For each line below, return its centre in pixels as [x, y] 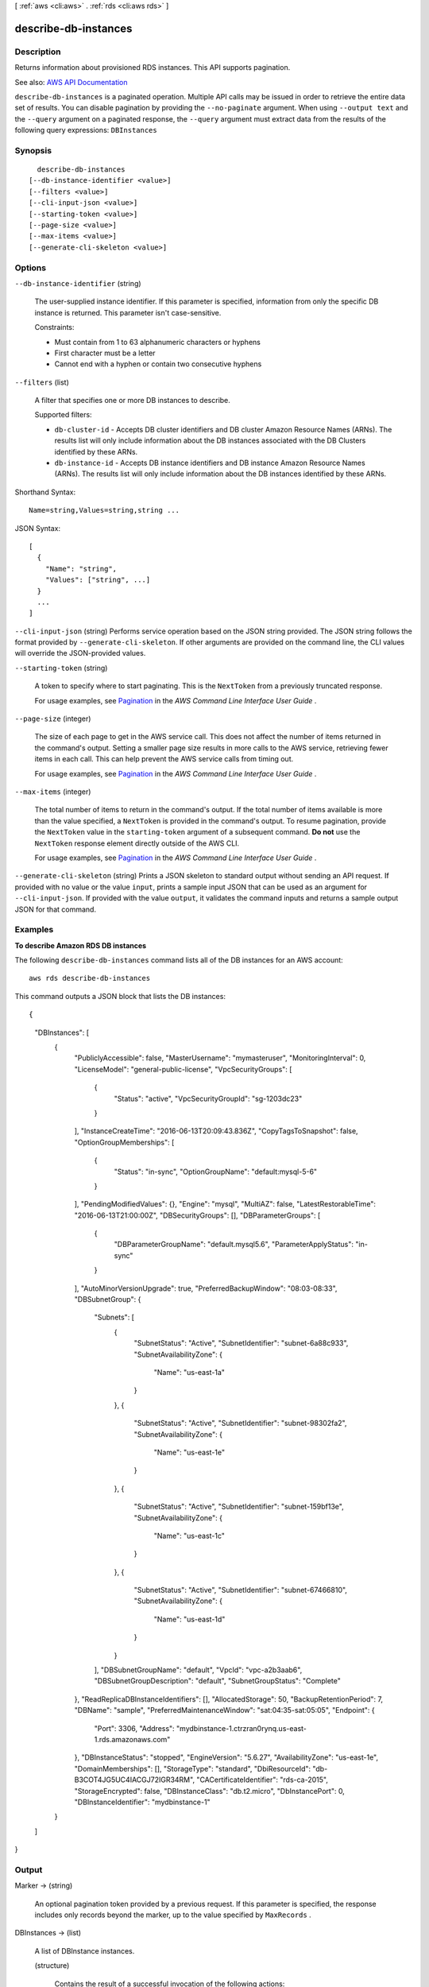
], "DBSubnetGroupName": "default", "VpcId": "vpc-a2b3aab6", [198, 1670]
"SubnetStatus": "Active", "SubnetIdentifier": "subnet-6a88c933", [241, 1343]
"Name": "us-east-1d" [189, 1619]
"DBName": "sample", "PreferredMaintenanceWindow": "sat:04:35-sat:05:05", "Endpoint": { [224, 1710]
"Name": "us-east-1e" [189, 1452]
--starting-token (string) [61, 668]
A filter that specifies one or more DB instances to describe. [132, 401]
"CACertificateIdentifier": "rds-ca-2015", [262, 1780]
